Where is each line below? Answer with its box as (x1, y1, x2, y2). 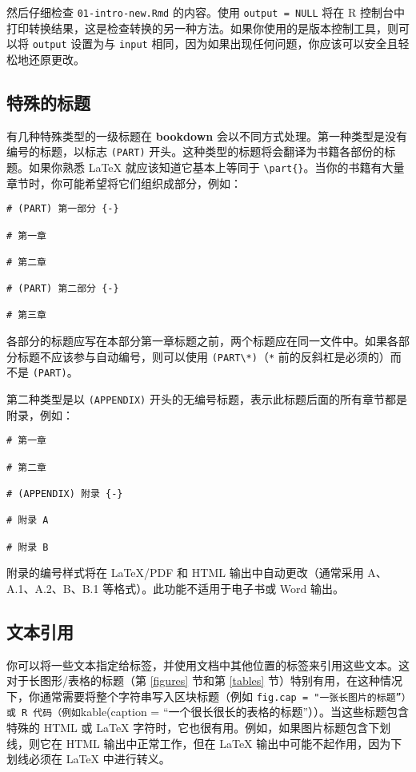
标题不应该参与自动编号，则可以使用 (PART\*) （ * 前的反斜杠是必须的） (17, 348, 390, 364)
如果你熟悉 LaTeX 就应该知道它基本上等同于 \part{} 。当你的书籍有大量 (28, 158, 405, 175)
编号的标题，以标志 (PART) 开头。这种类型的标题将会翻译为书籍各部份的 (6, 143, 385, 160)
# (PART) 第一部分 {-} (6, 203, 119, 215)
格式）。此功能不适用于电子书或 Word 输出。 (114, 579, 344, 596)
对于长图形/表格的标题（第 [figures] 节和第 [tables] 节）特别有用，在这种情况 (6, 672, 402, 689)
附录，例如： (6, 406, 74, 423)
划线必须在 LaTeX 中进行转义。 (6, 750, 170, 767)
